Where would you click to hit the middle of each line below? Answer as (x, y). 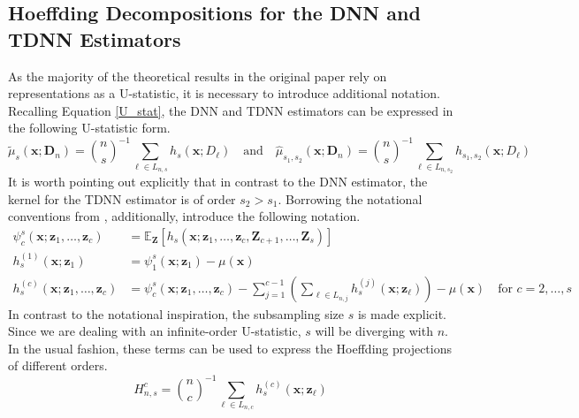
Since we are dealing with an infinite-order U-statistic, (155, 331)
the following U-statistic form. (89, 128)
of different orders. (58, 365)
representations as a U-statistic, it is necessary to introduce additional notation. (224, 93)
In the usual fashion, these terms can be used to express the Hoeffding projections (230, 348)
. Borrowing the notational (350, 198)
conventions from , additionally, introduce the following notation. (184, 216)
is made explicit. (402, 313)
